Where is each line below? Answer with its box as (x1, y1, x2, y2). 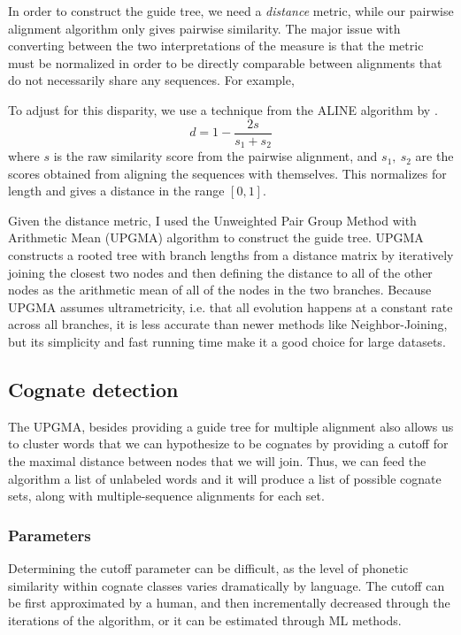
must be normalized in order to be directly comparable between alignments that (8, 53, 442, 72)
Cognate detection (8, 376, 179, 402)
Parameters (8, 524, 91, 546)
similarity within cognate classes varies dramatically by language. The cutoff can (8, 576, 445, 594)
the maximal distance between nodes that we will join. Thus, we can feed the (8, 452, 426, 470)
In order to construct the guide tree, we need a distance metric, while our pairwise (8, 2, 454, 19)
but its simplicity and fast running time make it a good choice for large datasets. (8, 333, 446, 351)
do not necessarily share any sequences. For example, (8, 71, 295, 89)
